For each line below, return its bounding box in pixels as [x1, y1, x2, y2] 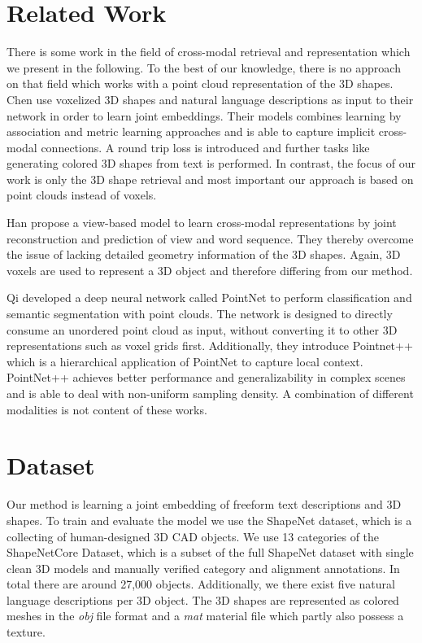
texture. [7, 623, 46, 641]
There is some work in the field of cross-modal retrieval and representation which [7, 43, 411, 60]
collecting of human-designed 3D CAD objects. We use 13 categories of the [7, 527, 380, 545]
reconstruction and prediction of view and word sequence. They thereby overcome [7, 230, 414, 247]
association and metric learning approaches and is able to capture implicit [7, 123, 376, 140]
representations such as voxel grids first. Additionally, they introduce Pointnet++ [7, 337, 413, 354]
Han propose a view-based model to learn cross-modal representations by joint [7, 214, 397, 231]
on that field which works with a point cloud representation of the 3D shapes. [7, 75, 394, 92]
